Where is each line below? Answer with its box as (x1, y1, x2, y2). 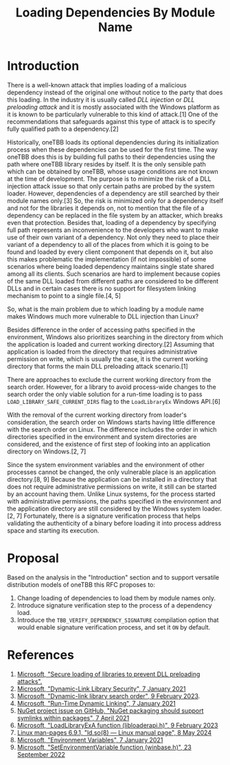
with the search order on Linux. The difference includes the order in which (7, 425, 218, 433)
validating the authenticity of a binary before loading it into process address (7, 519, 222, 527)
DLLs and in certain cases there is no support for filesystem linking (7, 284, 196, 292)
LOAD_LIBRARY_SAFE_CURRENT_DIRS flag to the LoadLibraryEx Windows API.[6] (7, 397, 221, 405)
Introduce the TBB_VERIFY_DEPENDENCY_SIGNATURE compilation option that (16, 616, 219, 624)
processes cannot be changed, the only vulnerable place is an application (7, 468, 216, 476)
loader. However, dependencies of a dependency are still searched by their (7, 189, 220, 197)
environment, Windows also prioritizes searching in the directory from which (7, 332, 224, 341)
